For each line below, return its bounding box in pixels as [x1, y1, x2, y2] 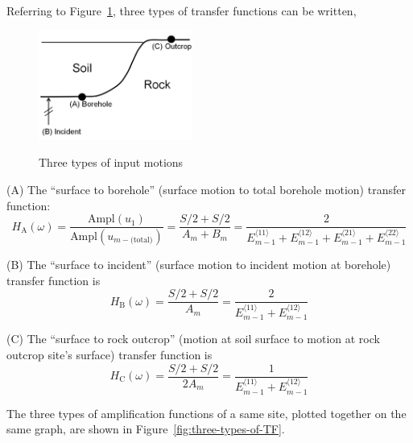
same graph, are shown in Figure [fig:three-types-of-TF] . [6, 420, 285, 437]
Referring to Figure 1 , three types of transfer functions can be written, [6, 2, 357, 19]
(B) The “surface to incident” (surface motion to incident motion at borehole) [6, 256, 391, 273]
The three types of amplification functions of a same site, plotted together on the [6, 404, 407, 421]
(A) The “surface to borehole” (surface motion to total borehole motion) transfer [6, 180, 406, 197]
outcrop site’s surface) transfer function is [6, 346, 213, 362]
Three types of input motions [39, 154, 184, 171]
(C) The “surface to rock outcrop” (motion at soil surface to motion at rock [6, 330, 380, 347]
